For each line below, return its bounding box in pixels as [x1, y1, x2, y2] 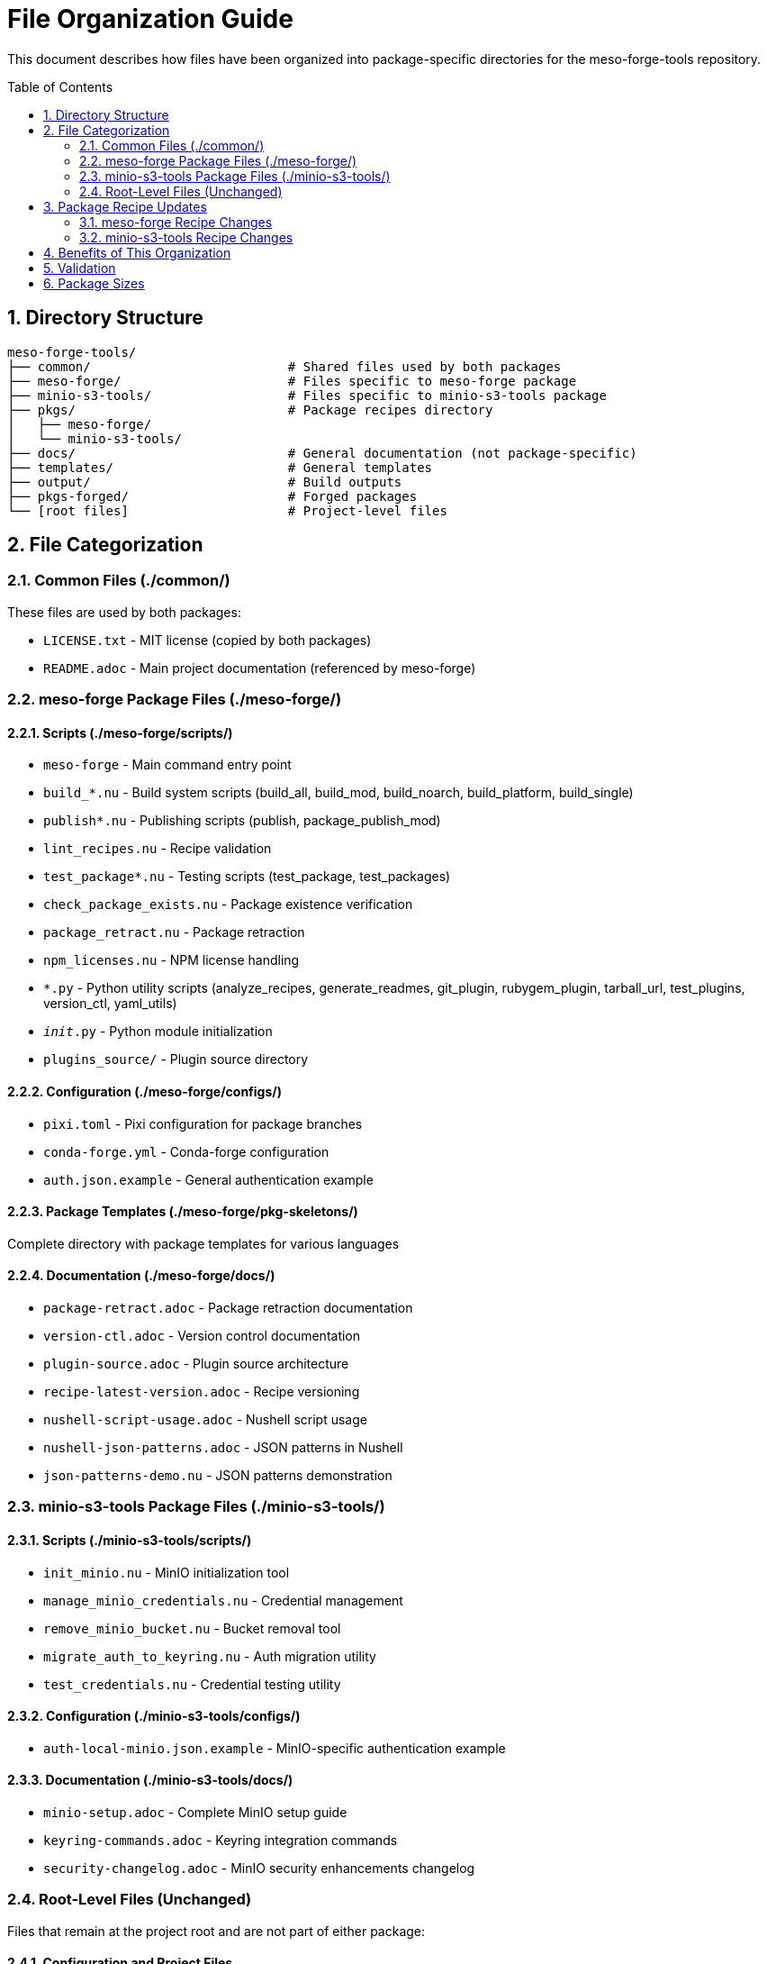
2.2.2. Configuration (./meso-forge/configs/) [7, 1084, 282, 1100]
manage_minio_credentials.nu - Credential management [43, 1592, 403, 1608]
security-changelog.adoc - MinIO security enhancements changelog [43, 1860, 475, 1877]
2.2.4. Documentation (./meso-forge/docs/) [7, 1268, 275, 1284]
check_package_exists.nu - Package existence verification [43, 896, 413, 913]
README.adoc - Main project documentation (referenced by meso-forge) [43, 659, 476, 676]
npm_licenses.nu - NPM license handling [43, 952, 300, 968]
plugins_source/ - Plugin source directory [43, 1051, 309, 1068]
